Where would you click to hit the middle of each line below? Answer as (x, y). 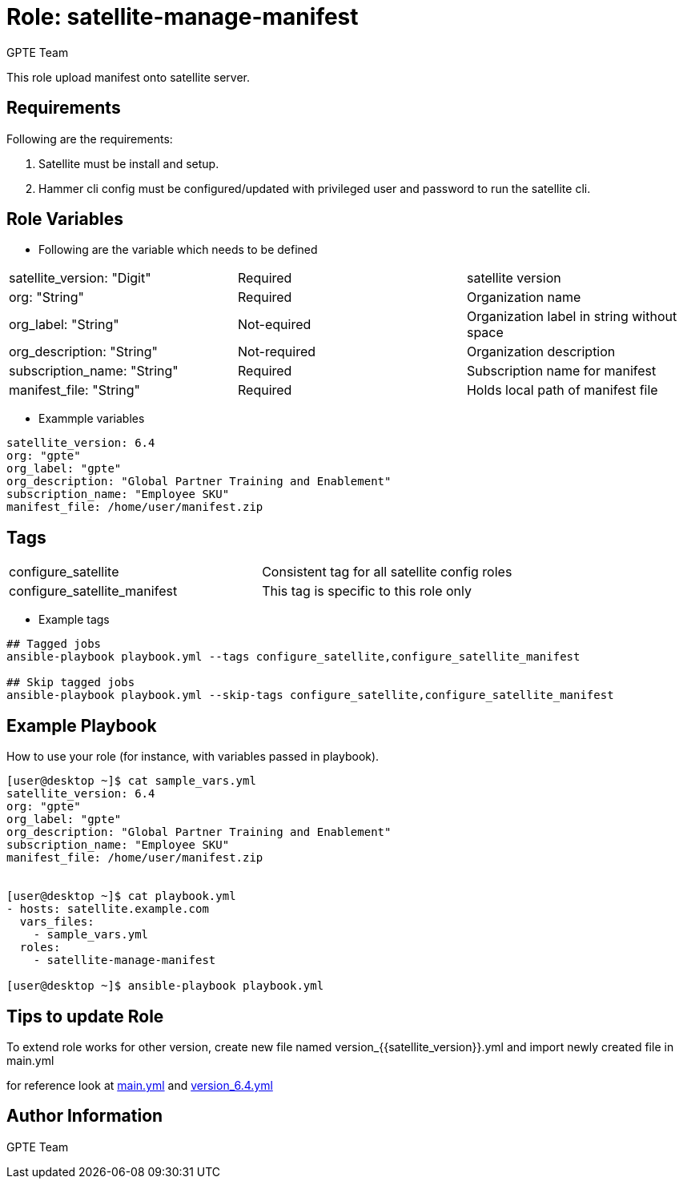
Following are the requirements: (90, 139)
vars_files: (57, 922)
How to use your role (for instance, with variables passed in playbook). (193, 757)
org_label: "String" (64, 325)
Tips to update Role (85, 1016)
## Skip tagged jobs (71, 683)
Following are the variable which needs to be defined (178, 250)
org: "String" (46, 297)
